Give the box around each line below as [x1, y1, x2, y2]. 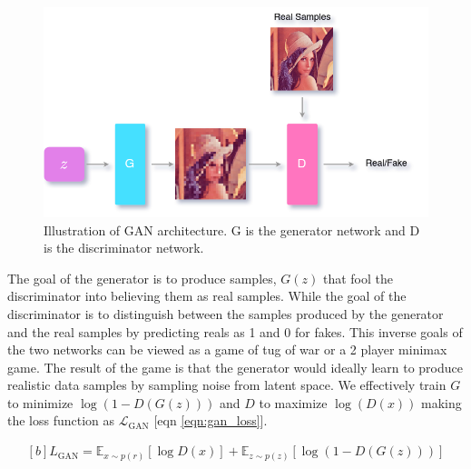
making [421, 393, 462, 412]
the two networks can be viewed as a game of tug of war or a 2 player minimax [7, 340, 447, 359]
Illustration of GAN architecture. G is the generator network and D [44, 220, 420, 239]
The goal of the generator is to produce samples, [7, 268, 277, 287]
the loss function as [7, 411, 115, 430]
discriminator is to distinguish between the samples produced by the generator [7, 304, 444, 323]
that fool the [322, 268, 394, 287]
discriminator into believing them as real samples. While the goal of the [7, 286, 407, 305]
